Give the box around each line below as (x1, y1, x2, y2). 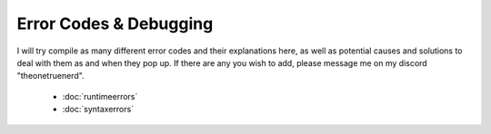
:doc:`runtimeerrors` (62, 91, 138, 101)
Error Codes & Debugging (16, 14, 214, 33)
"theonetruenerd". (16, 71, 85, 81)
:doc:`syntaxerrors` (62, 104, 135, 115)
